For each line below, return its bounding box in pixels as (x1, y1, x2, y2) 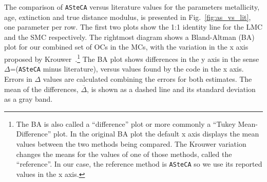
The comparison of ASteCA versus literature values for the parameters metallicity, (4, 2, 260, 12)
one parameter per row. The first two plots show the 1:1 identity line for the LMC (4, 21, 263, 32)
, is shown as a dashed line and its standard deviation (87, 83, 256, 94)
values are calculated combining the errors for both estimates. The (43, 73, 252, 84)
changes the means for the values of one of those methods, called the (16, 148, 232, 159)
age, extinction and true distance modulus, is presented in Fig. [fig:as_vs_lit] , (4, 11, 251, 22)
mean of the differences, (4, 83, 79, 94)
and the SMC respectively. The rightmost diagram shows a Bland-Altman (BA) (4, 31, 255, 42)
